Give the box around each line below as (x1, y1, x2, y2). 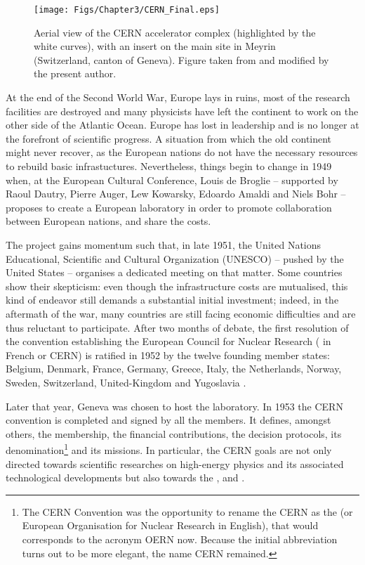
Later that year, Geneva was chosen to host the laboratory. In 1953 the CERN (6, 398, 343, 413)
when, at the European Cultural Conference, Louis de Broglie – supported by (6, 172, 338, 187)
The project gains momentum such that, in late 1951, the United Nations (6, 237, 321, 252)
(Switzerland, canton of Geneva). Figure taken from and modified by (34, 52, 329, 67)
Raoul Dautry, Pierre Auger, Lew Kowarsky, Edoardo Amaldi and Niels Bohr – (6, 186, 346, 201)
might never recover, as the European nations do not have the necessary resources (6, 145, 358, 160)
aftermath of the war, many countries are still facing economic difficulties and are (6, 306, 356, 320)
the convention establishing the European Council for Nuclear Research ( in (6, 334, 331, 349)
